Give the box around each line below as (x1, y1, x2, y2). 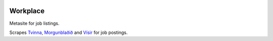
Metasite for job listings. (9, 20, 60, 26)
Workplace (9, 7, 45, 15)
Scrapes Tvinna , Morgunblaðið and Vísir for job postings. (9, 29, 128, 35)
